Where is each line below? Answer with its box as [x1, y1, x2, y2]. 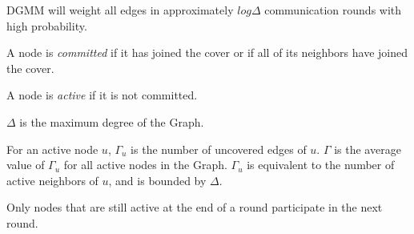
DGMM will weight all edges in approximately [6, 2, 234, 18]
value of [6, 156, 45, 173]
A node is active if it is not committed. [6, 87, 198, 103]
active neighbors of [6, 171, 98, 188]
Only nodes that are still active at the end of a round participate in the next [6, 199, 383, 216]
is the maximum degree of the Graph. [19, 113, 204, 130]
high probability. [6, 17, 87, 34]
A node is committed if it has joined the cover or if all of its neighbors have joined [6, 44, 408, 61]
